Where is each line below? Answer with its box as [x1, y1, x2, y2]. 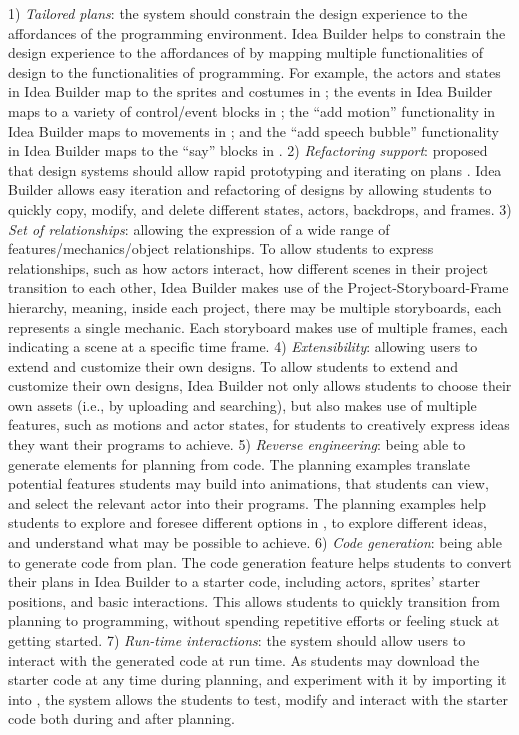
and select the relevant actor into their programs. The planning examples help [8, 492, 486, 513]
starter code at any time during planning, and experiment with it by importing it [8, 669, 507, 690]
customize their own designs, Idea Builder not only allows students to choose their [8, 375, 512, 396]
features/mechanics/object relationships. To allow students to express [8, 238, 434, 259]
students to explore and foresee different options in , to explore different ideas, [8, 512, 487, 533]
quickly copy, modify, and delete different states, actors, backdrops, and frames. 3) [8, 198, 512, 219]
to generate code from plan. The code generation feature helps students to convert [8, 551, 512, 572]
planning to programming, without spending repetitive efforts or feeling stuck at [8, 610, 500, 631]
